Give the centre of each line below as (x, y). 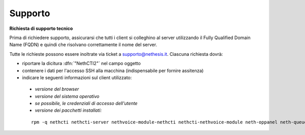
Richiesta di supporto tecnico (41, 28)
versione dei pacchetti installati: (68, 110)
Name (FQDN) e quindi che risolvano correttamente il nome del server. (83, 45)
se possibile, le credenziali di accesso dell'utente (86, 104)
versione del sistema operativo (67, 96)
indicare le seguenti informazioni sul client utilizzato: (77, 77)
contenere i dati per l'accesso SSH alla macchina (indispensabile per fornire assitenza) (113, 71)
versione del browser (57, 89)
